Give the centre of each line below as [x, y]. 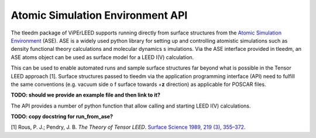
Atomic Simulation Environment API [99, 15]
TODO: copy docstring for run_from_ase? [62, 116]
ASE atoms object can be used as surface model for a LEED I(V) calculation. [102, 57]
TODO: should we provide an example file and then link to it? [85, 95]
